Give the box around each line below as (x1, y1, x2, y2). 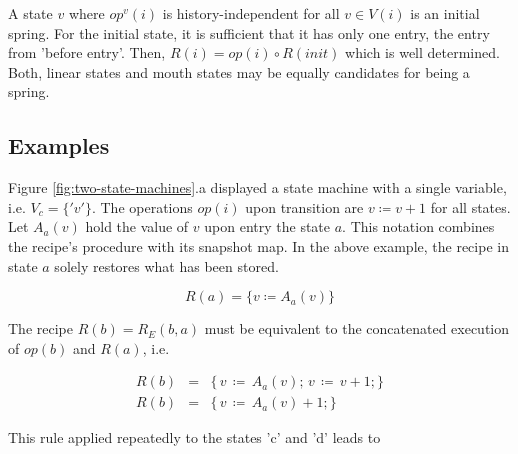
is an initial (410, 3, 480, 23)
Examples (8, 130, 110, 161)
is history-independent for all (162, 3, 340, 23)
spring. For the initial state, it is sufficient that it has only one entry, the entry (8, 22, 490, 43)
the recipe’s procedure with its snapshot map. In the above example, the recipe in (8, 235, 509, 256)
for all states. (430, 196, 511, 217)
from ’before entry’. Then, (8, 42, 166, 63)
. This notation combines (342, 216, 495, 237)
